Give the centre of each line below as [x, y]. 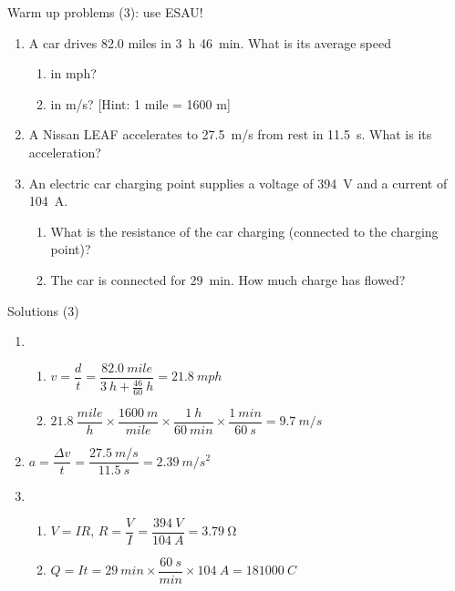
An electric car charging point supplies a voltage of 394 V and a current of [238, 183]
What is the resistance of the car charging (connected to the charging [244, 231]
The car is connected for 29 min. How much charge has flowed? [228, 279]
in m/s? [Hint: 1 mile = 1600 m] [140, 103]
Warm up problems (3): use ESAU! [105, 12]
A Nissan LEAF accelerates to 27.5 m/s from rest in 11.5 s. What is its [230, 134]
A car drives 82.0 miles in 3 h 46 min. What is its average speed [210, 42]
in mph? [73, 73]
